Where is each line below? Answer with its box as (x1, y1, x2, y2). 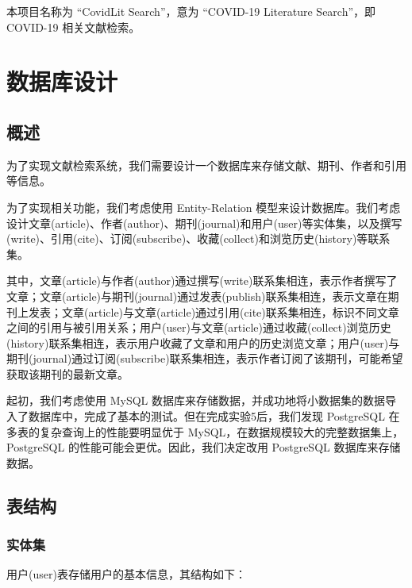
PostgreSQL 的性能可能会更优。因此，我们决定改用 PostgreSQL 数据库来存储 (6, 439, 401, 455)
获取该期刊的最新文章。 (6, 365, 129, 382)
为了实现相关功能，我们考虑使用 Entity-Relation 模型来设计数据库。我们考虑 (6, 198, 401, 215)
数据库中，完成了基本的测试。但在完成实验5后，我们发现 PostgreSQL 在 (28, 408, 400, 425)
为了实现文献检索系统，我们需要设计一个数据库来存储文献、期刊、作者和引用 (6, 156, 406, 173)
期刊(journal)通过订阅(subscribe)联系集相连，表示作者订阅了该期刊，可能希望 (6, 350, 403, 367)
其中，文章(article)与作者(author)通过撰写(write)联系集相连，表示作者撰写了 (6, 272, 398, 289)
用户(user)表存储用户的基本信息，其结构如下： (6, 566, 246, 582)
